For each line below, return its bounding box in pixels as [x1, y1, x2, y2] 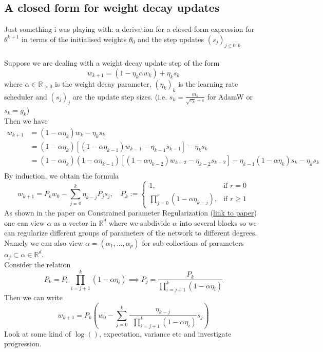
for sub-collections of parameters [142, 237, 244, 248]
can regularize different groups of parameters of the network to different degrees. [4, 227, 257, 238]
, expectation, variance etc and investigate [99, 328, 232, 339]
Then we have [4, 115, 48, 126]
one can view [4, 217, 45, 228]
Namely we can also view [4, 237, 83, 248]
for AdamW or [207, 91, 253, 102]
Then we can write [4, 292, 63, 303]
